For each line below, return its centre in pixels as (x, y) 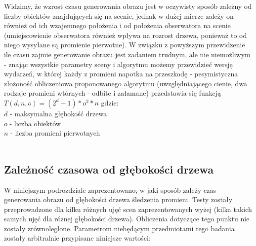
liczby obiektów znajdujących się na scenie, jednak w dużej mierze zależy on (119, 16)
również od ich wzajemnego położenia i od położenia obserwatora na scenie (117, 25)
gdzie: (110, 102)
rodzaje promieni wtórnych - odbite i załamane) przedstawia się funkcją (113, 93)
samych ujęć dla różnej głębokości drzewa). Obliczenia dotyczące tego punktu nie (127, 219)
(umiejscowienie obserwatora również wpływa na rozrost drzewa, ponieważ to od (126, 35)
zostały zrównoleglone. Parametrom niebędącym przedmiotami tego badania (119, 228)
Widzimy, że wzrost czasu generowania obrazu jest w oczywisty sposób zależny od (128, 6)
